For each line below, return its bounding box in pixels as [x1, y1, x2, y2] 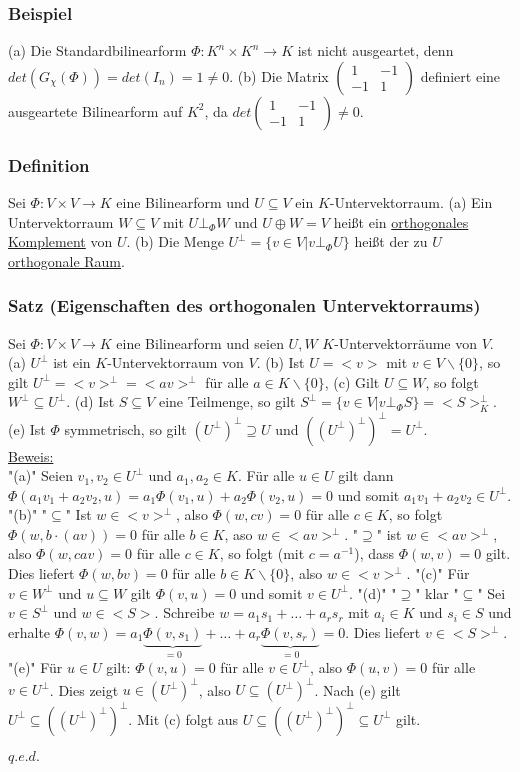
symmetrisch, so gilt [64, 418, 187, 439]
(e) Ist [8, 418, 46, 439]
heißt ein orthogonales [333, 211, 469, 232]
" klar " [415, 582, 459, 603]
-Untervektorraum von [107, 352, 244, 373]
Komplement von [8, 231, 113, 252]
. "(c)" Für [406, 563, 470, 584]
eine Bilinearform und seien [116, 332, 284, 353]
